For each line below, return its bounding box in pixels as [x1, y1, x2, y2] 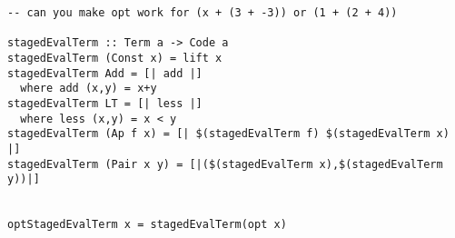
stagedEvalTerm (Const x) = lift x [7, 51, 223, 64]
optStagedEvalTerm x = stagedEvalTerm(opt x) [7, 218, 287, 232]
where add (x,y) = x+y [20, 82, 157, 95]
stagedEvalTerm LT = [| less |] [7, 96, 203, 110]
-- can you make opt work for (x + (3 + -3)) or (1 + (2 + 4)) [7, 6, 398, 19]
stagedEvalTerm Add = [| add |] [7, 66, 203, 80]
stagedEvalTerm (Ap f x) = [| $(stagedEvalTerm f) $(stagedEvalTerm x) [7, 127, 450, 141]
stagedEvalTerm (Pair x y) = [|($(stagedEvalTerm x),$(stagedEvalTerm [7, 157, 443, 171]
